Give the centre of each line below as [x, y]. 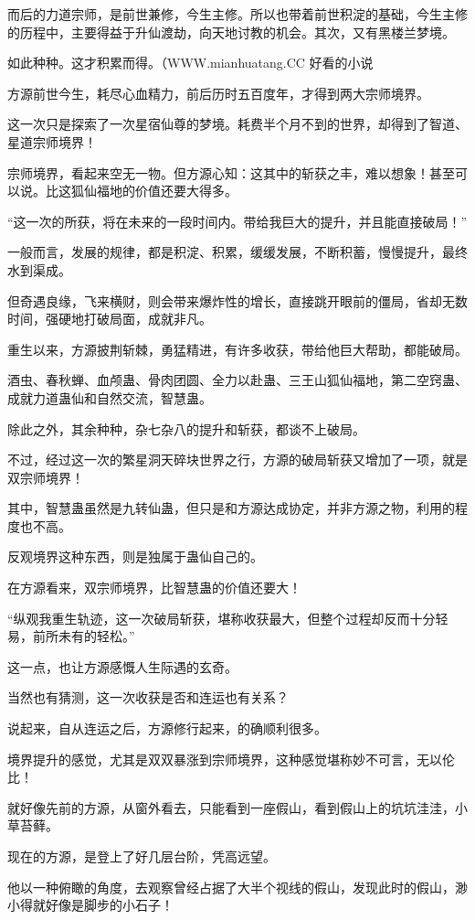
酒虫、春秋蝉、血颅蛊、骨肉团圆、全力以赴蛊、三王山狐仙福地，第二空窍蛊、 [237, 380]
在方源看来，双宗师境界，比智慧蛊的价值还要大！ [154, 588]
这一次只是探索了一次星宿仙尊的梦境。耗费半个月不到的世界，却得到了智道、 [237, 124]
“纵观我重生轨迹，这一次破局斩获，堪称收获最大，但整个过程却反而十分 [222, 618]
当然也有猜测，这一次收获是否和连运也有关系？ [148, 697]
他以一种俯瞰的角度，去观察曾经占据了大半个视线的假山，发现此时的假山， [231, 887]
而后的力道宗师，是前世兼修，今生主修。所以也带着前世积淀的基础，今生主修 [237, 14]
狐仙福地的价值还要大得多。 [154, 191]
